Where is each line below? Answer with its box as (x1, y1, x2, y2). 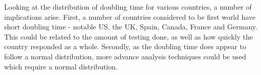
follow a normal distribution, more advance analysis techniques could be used (4, 51, 247, 61)
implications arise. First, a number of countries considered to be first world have (4, 11, 256, 22)
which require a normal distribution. (4, 61, 118, 71)
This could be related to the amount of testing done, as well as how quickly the (4, 31, 253, 42)
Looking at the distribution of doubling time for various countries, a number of (4, 2, 252, 12)
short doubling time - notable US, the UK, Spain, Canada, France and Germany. (4, 21, 257, 32)
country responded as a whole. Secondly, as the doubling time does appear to (4, 41, 246, 52)
